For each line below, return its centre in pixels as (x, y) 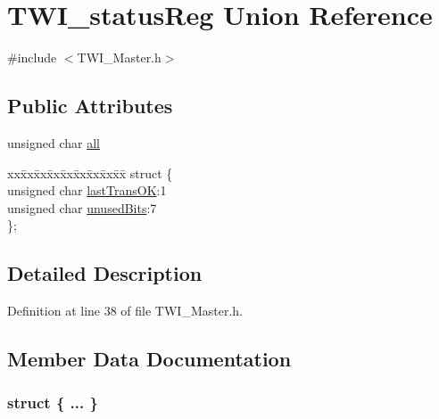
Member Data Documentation (149, 359)
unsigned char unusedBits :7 (82, 207)
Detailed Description (105, 273)
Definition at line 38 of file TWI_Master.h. (125, 311)
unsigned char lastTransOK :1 (87, 190)
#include (32, 58)
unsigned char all (54, 142)
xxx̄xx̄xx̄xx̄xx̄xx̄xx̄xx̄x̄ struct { (90, 173)
